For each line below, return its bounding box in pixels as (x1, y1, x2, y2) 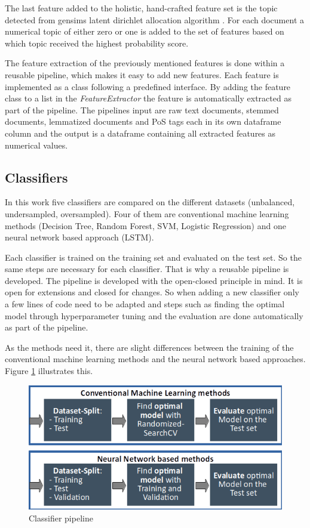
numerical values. (5, 138, 68, 151)
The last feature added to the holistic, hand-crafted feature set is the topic (5, 2, 278, 14)
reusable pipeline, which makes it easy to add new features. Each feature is (5, 68, 279, 81)
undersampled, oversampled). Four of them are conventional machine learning (5, 207, 289, 220)
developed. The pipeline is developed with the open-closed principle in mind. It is (5, 274, 303, 286)
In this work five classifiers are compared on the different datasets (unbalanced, (5, 196, 295, 208)
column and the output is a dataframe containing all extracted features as (5, 126, 276, 139)
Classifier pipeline (29, 511, 93, 524)
